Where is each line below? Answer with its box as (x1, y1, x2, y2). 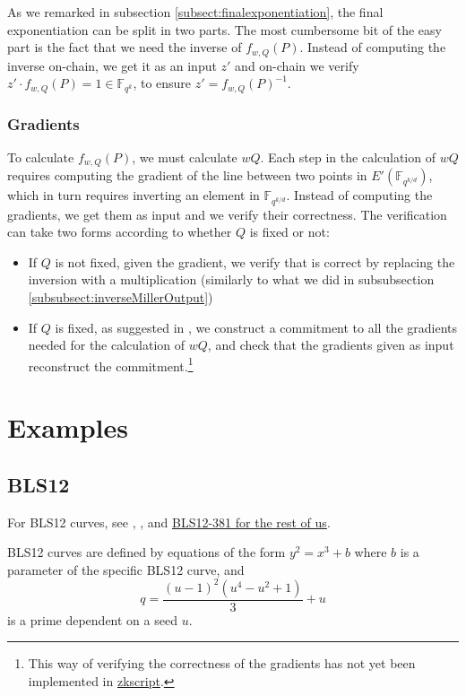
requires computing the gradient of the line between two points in (7, 166, 367, 185)
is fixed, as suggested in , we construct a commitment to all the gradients (55, 318, 458, 336)
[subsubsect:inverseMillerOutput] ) (28, 287, 213, 306)
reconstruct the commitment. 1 (28, 353, 194, 375)
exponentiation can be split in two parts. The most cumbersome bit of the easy (7, 20, 442, 39)
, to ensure (133, 74, 192, 92)
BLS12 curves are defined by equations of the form (7, 543, 286, 561)
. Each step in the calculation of (260, 147, 436, 166)
